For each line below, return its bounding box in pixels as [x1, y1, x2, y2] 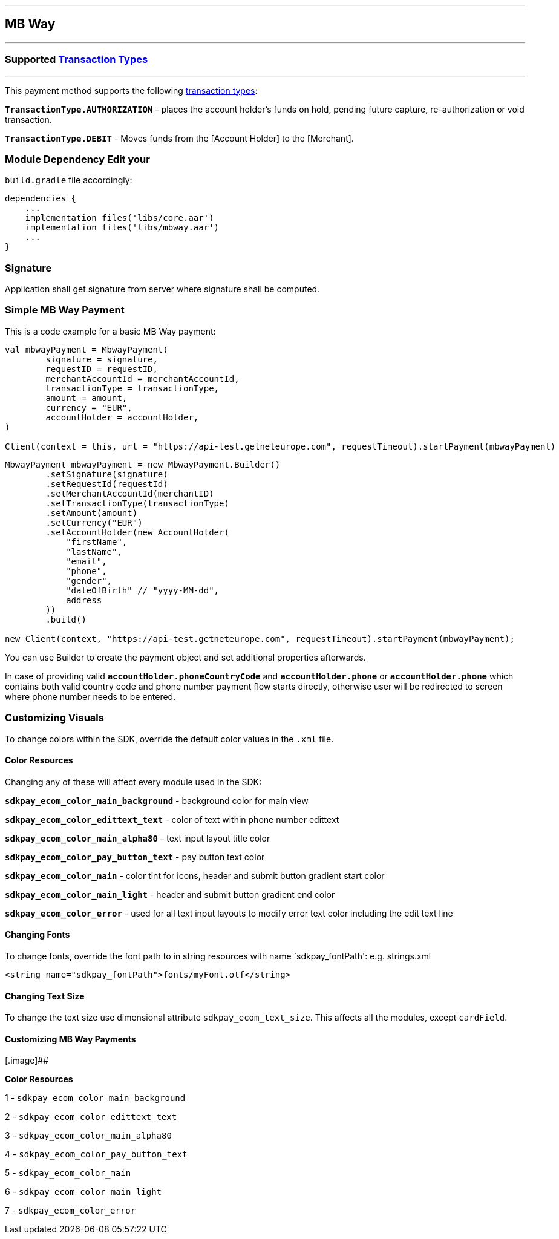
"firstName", [66, 537, 128, 547]
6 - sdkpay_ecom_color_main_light [5, 1186, 162, 1197]
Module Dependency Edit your [5, 152, 150, 165]
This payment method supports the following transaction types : [5, 85, 258, 96]
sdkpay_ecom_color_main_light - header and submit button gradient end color [5, 889, 335, 900]
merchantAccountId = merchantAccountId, [45, 373, 240, 384]
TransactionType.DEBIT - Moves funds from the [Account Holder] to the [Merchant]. [5, 132, 354, 143]
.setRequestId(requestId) [45, 479, 168, 489]
